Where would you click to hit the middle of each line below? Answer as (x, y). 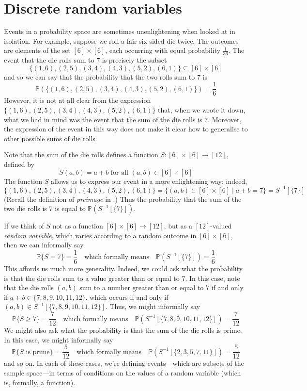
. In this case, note (213, 278)
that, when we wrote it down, (202, 109)
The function (23, 181)
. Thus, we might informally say (153, 306)
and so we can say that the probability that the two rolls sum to (100, 76)
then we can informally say (44, 245)
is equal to (70, 208)
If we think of (24, 226)
